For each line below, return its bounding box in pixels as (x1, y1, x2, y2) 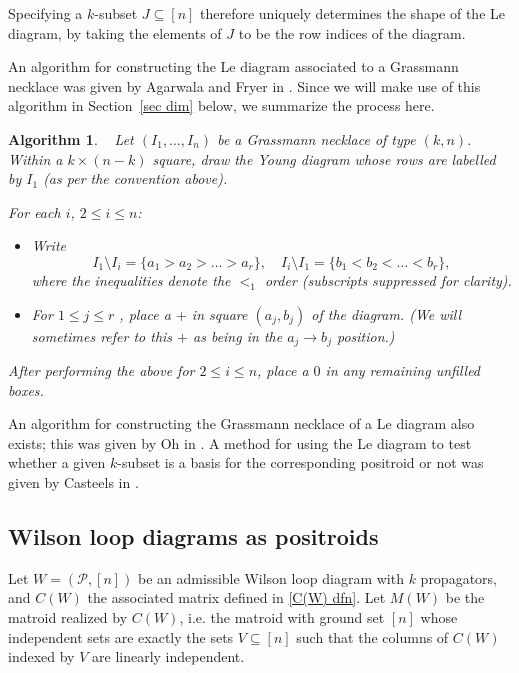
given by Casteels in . (8, 471, 139, 492)
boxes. (8, 379, 44, 400)
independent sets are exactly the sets (8, 626, 234, 647)
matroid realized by (8, 606, 128, 627)
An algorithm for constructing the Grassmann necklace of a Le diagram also (8, 413, 475, 434)
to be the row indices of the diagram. (238, 22, 466, 43)
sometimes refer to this (31, 325, 173, 346)
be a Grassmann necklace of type (217, 128, 416, 149)
